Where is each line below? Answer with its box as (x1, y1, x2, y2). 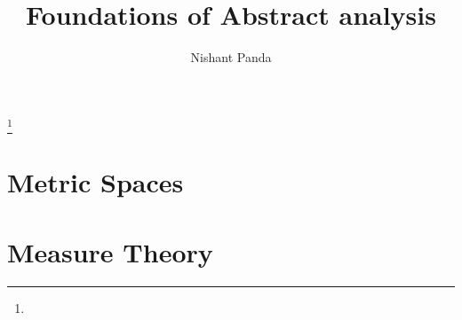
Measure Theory (7, 233, 213, 269)
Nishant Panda (190, 48, 272, 66)
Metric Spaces (7, 164, 184, 200)
